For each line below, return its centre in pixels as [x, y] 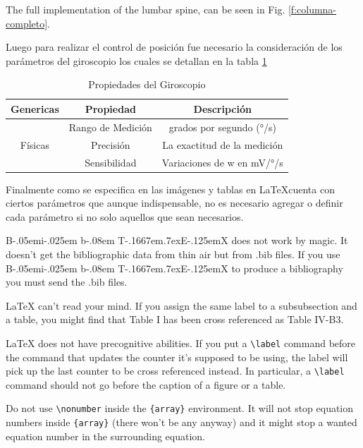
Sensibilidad [111, 162]
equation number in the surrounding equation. [105, 436]
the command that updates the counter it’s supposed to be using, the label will [177, 357]
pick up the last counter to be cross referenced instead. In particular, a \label [175, 371]
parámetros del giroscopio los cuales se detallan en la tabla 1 [136, 60]
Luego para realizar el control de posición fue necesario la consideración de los [174, 47]
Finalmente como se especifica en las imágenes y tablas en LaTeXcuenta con [170, 189]
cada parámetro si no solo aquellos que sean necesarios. [125, 216]
